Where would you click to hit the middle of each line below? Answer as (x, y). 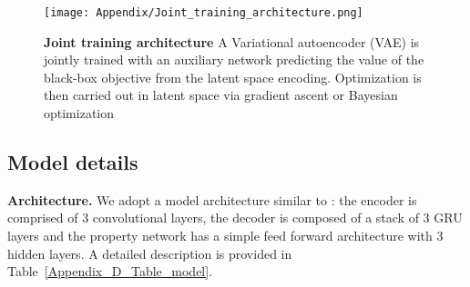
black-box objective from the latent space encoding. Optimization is (233, 77)
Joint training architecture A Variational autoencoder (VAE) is (232, 41)
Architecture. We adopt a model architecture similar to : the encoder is (212, 199)
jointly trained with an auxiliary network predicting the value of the (234, 59)
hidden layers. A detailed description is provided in (150, 253)
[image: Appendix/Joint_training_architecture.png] (204, 13)
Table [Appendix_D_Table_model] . (110, 271)
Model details (73, 162)
